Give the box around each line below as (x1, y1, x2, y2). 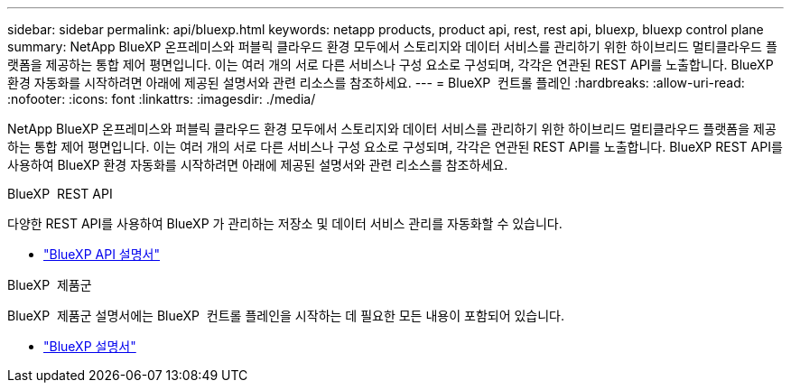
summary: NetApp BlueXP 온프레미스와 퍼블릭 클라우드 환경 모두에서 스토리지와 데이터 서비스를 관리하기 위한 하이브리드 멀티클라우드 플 (7, 39, 777, 54)
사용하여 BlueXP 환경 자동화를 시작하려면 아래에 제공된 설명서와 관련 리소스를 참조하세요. (7, 157, 508, 172)
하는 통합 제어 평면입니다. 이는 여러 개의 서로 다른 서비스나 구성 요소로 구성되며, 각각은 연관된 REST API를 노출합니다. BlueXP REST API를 (7, 139, 783, 154)
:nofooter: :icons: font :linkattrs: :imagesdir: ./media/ (7, 91, 316, 107)
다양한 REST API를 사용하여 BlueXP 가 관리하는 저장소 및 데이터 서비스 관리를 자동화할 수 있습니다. (7, 216, 563, 231)
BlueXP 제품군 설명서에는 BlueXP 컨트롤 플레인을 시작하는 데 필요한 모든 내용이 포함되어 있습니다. (7, 308, 565, 323)
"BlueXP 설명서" (43, 339, 136, 354)
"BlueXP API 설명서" (43, 246, 161, 262)
